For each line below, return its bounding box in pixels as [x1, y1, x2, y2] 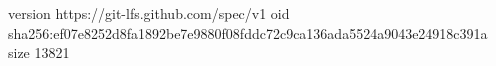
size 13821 [8, 42, 70, 63]
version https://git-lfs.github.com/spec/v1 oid [8, 3, 290, 23]
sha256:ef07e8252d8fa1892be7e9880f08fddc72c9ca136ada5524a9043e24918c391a [8, 22, 488, 43]
